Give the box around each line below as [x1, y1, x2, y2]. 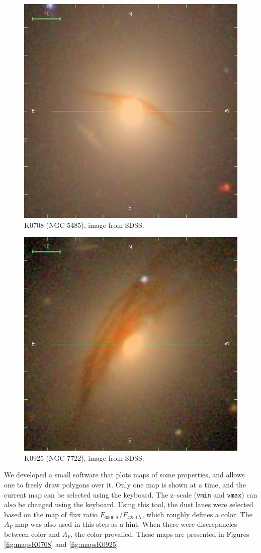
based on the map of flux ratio [4, 509, 98, 519]
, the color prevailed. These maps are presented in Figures [70, 529, 249, 539]
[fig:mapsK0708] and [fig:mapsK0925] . [4, 538, 120, 549]
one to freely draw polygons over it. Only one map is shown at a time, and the [4, 479, 246, 489]
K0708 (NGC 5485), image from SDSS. [24, 219, 144, 230]
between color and [4, 529, 60, 539]
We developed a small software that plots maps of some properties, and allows [4, 469, 245, 480]
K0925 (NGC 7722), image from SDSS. [24, 452, 144, 463]
